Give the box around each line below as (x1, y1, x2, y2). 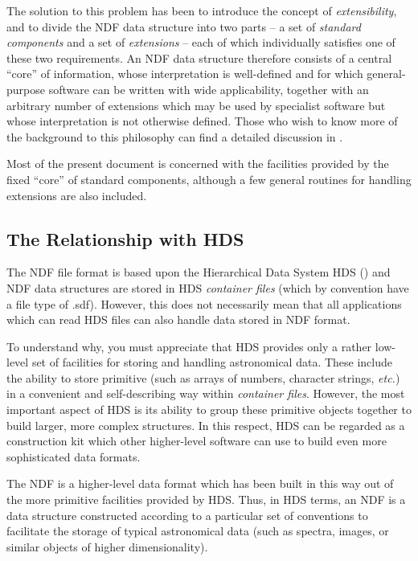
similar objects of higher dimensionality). (6, 538, 208, 555)
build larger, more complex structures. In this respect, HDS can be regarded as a (6, 416, 405, 433)
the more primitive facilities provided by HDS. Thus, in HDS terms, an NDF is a (6, 491, 406, 508)
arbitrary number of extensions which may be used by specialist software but (6, 96, 386, 113)
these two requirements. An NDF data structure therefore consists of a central (6, 49, 392, 66)
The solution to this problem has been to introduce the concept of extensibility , (6, 2, 397, 18)
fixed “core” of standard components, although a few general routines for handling (6, 170, 412, 187)
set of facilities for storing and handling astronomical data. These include (31, 354, 393, 371)
